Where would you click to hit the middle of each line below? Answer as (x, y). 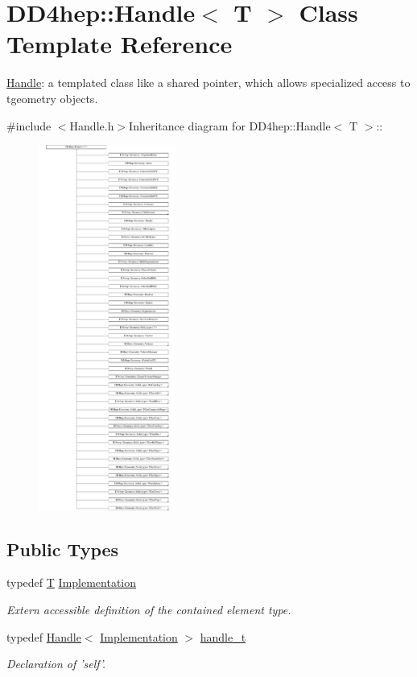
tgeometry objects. (52, 98)
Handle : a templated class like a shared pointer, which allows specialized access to (208, 83)
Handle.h (92, 125)
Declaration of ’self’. (56, 664)
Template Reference (120, 44)
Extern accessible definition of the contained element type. (149, 610)
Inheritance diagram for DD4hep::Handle (230, 125)
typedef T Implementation (72, 582)
